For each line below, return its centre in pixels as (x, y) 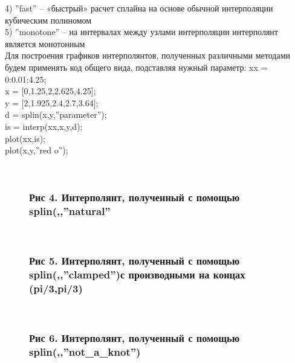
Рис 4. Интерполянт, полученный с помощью (135, 197)
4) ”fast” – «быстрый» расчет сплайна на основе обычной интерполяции (139, 8)
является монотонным (45, 43)
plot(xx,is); (25, 138)
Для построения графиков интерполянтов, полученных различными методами (148, 55)
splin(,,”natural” (70, 211)
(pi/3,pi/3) (56, 288)
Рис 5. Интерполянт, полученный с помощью (135, 260)
